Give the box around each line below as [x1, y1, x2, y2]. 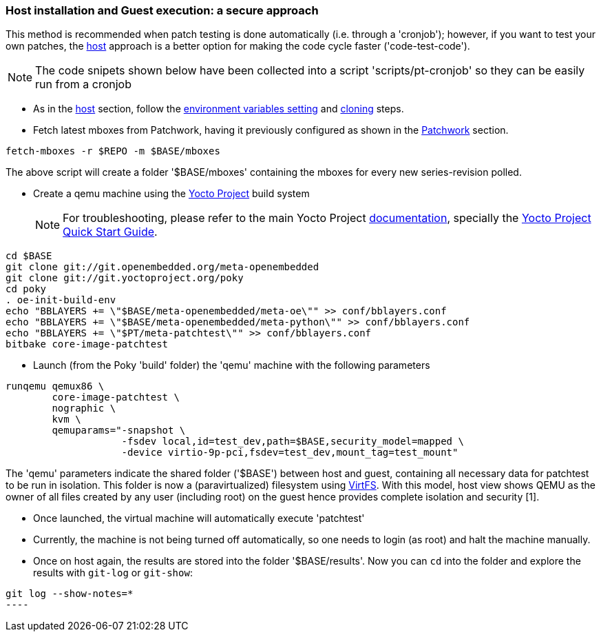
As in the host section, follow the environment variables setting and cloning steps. [33, 103, 404, 115]
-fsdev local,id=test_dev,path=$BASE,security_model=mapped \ [121, 436, 464, 447]
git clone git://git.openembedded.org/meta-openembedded [6, 261, 319, 273]
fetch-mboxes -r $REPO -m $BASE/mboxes [6, 145, 220, 157]
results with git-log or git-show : [33, 567, 193, 579]
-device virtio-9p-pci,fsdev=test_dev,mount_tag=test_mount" [121, 447, 458, 458]
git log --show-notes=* [6, 588, 134, 600]
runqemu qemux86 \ [6, 381, 105, 392]
